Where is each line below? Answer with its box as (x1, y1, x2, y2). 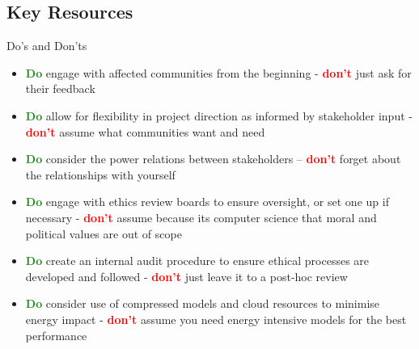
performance (25, 326, 87, 343)
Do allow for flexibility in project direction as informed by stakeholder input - (25, 107, 413, 124)
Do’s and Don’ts (6, 37, 87, 54)
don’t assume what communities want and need (25, 123, 265, 140)
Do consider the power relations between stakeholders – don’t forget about (25, 150, 401, 167)
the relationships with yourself (25, 166, 176, 183)
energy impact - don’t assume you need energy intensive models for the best (25, 310, 407, 327)
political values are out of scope (25, 225, 182, 242)
